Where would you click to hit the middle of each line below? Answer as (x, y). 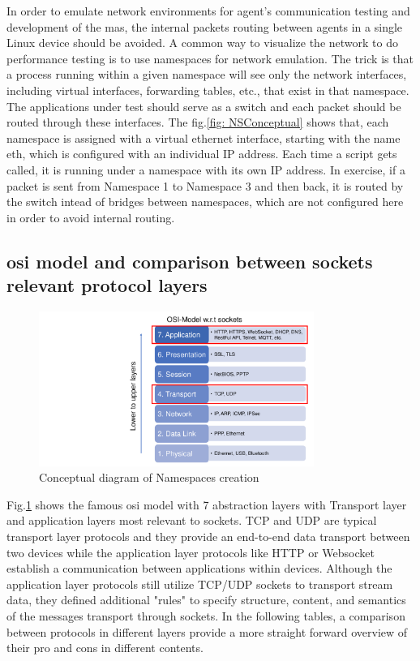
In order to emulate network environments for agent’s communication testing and (208, 11)
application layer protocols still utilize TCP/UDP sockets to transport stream (200, 584)
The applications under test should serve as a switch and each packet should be (204, 106)
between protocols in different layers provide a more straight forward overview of (207, 631)
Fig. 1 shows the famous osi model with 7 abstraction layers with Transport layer (207, 504)
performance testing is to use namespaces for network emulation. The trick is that (210, 58)
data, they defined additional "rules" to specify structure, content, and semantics (206, 600)
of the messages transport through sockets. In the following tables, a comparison (206, 616)
